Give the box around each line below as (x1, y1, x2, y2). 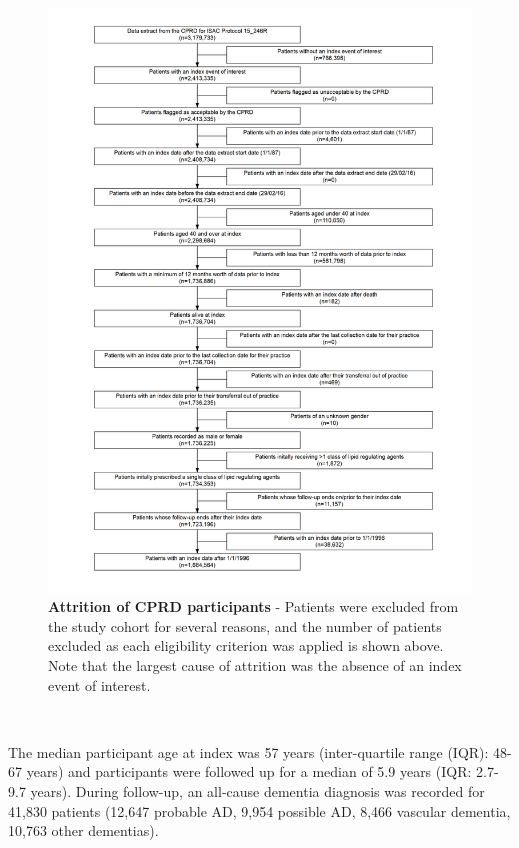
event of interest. (48, 674, 151, 695)
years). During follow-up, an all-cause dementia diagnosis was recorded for (30, 780, 485, 801)
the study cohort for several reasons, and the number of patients (48, 615, 442, 636)
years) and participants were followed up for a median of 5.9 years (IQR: (26, 761, 472, 782)
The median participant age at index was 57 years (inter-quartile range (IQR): (8, 741, 489, 762)
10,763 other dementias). (8, 820, 159, 841)
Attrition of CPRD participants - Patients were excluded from (48, 596, 459, 617)
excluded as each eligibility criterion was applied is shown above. (48, 635, 444, 656)
